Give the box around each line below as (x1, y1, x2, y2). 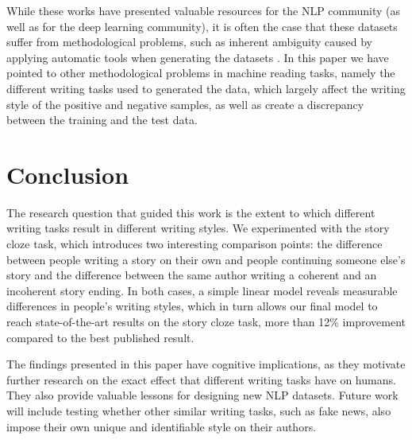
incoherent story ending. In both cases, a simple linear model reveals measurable (6, 282, 398, 298)
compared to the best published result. (6, 329, 194, 345)
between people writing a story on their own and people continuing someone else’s (6, 251, 406, 267)
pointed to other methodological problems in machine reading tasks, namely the (6, 64, 395, 81)
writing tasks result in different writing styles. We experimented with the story (6, 220, 390, 236)
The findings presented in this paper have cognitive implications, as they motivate (6, 356, 406, 372)
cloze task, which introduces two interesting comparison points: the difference (6, 236, 383, 252)
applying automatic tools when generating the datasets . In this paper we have (6, 49, 389, 65)
